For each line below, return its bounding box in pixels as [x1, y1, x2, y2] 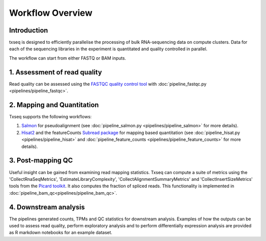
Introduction [9, 26, 48, 34]
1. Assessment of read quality [9, 68, 102, 76]
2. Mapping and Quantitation [9, 101, 99, 109]
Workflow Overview [9, 7, 93, 18]
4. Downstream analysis [9, 203, 85, 211]
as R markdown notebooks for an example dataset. [9, 230, 113, 236]
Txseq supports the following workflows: [9, 114, 92, 120]
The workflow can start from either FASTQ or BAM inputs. [9, 55, 127, 61]
